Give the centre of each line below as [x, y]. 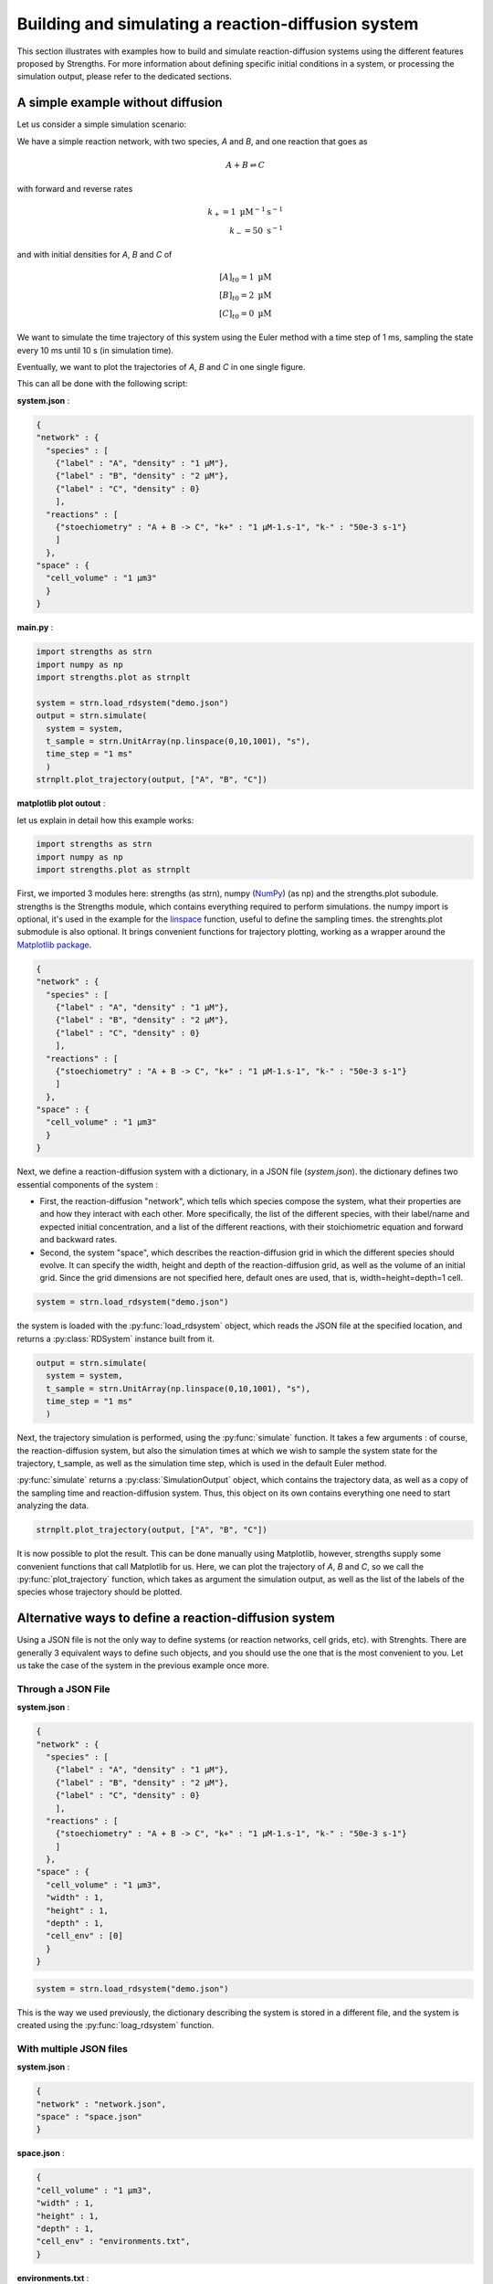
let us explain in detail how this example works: [105, 820]
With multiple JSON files [72, 2048]
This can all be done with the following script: [102, 384]
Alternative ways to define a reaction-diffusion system [176, 1618]
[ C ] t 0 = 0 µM [246, 314]
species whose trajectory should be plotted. [100, 1592]
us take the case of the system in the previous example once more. [143, 1665]
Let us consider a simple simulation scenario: [102, 124]
